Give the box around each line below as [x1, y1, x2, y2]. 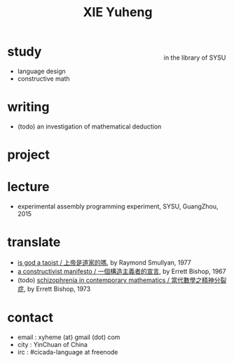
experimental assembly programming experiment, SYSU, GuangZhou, [17, 202, 219, 211]
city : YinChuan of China [17, 340, 88, 348]
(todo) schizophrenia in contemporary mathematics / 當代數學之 [17, 275, 202, 284]
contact [7, 310, 54, 326]
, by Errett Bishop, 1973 [23, 284, 91, 293]
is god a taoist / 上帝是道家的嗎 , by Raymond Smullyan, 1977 [17, 258, 191, 267]
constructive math [17, 74, 70, 83]
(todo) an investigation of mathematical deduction [17, 122, 162, 131]
